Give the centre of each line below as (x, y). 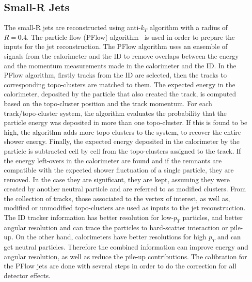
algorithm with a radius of (189, 27)
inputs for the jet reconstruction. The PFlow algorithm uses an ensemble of (116, 46)
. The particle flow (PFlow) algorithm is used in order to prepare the (131, 37)
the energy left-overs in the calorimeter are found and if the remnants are (113, 160)
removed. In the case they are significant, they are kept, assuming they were (117, 179)
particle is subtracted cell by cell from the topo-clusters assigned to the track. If (123, 150)
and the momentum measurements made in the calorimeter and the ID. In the (120, 65)
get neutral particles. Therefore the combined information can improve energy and (126, 247)
